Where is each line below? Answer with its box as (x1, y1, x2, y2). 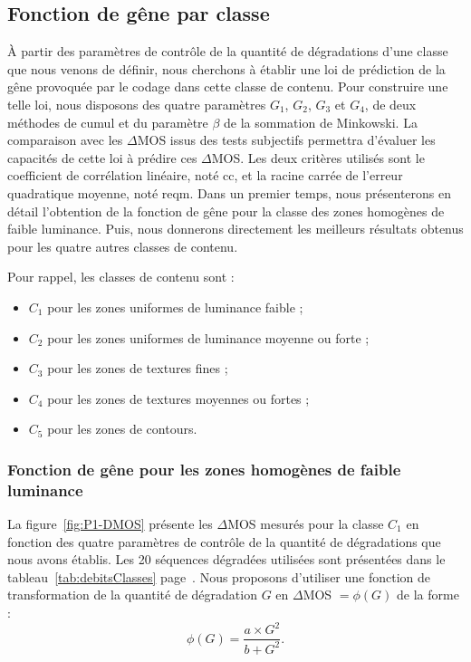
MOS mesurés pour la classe (227, 514, 384, 533)
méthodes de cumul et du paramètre (7, 112, 208, 131)
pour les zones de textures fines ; (47, 359, 228, 378)
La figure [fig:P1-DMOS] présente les (7, 514, 213, 533)
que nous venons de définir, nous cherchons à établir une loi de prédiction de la (7, 59, 446, 78)
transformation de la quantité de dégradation (7, 585, 257, 604)
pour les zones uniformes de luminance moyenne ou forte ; (47, 328, 370, 347)
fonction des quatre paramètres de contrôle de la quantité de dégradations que (7, 532, 441, 551)
